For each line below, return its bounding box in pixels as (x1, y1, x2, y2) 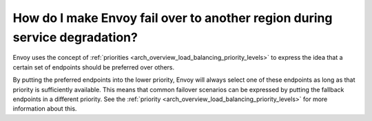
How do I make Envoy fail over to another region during (12, 10, 333, 25)
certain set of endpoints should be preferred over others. (12, 63, 175, 71)
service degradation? (12, 30, 138, 45)
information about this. (12, 104, 77, 113)
